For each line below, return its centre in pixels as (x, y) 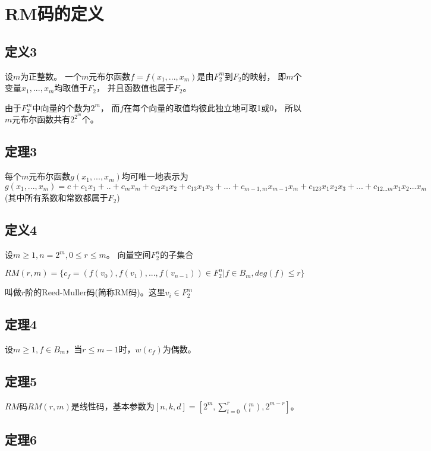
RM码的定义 (54, 13)
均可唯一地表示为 (155, 176)
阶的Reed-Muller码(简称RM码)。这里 (95, 292)
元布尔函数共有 (41, 119)
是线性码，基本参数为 (113, 406)
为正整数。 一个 (51, 76)
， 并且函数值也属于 (135, 88)
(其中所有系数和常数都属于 (56, 198)
